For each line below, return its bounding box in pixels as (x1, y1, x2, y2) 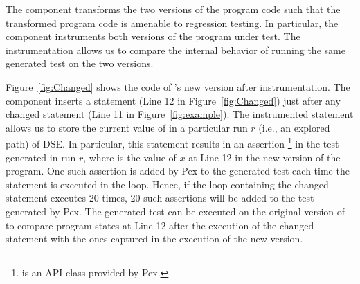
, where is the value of (83, 150, 177, 164)
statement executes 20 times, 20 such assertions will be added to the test (6, 190, 314, 205)
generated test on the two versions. (6, 56, 154, 71)
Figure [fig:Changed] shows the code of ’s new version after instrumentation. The (6, 79, 350, 94)
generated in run (6, 150, 76, 164)
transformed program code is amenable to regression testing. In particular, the (6, 15, 339, 30)
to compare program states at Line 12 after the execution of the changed (6, 218, 314, 232)
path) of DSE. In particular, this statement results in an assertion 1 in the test (6, 134, 339, 150)
